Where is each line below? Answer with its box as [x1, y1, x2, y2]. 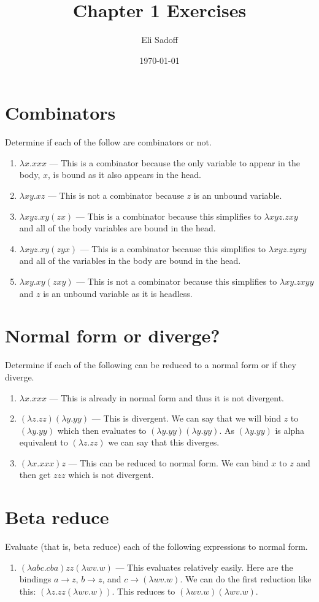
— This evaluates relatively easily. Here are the [115, 560, 293, 573]
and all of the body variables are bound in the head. [19, 222, 216, 234]
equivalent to [19, 436, 68, 449]
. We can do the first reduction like [180, 573, 312, 585]
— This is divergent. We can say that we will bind [91, 412, 281, 425]
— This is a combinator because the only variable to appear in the [49, 156, 300, 169]
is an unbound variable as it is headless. [43, 287, 193, 299]
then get [19, 468, 51, 481]
